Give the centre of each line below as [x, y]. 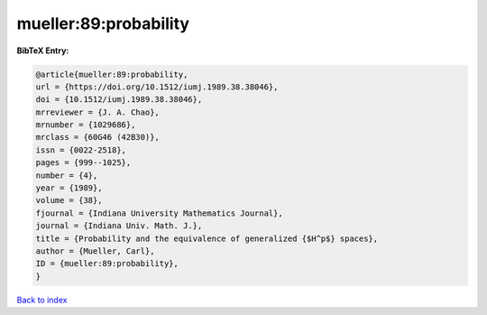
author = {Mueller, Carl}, [95, 251]
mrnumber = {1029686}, [86, 125]
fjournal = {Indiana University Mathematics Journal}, [159, 213]
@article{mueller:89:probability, [112, 74]
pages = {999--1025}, [83, 163]
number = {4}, [67, 175]
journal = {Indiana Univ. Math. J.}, [119, 226]
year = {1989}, [69, 188]
